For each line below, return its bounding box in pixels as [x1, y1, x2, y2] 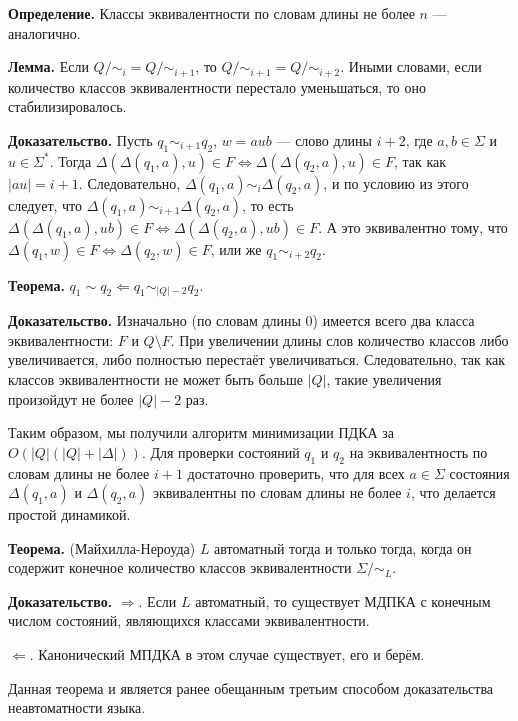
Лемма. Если [8, 56, 89, 77]
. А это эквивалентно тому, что [318, 216, 508, 237]
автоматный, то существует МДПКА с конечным [195, 590, 491, 611]
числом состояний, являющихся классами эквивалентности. [8, 610, 370, 631]
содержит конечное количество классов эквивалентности [8, 557, 352, 578]
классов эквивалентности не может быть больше [8, 368, 303, 389]
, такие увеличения [326, 368, 442, 389]
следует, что [8, 194, 83, 215]
